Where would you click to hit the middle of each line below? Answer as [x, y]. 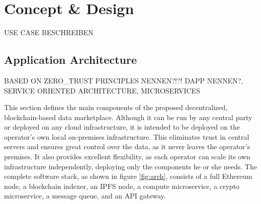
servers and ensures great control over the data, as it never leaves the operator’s [127, 146]
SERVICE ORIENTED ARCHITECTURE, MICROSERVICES [102, 90]
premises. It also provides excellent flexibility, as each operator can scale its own [127, 157]
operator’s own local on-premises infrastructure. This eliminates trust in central [127, 136]
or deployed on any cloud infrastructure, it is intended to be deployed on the [122, 127]
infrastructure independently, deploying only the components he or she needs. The [130, 166]
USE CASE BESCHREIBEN [49, 32]
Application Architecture [70, 60]
